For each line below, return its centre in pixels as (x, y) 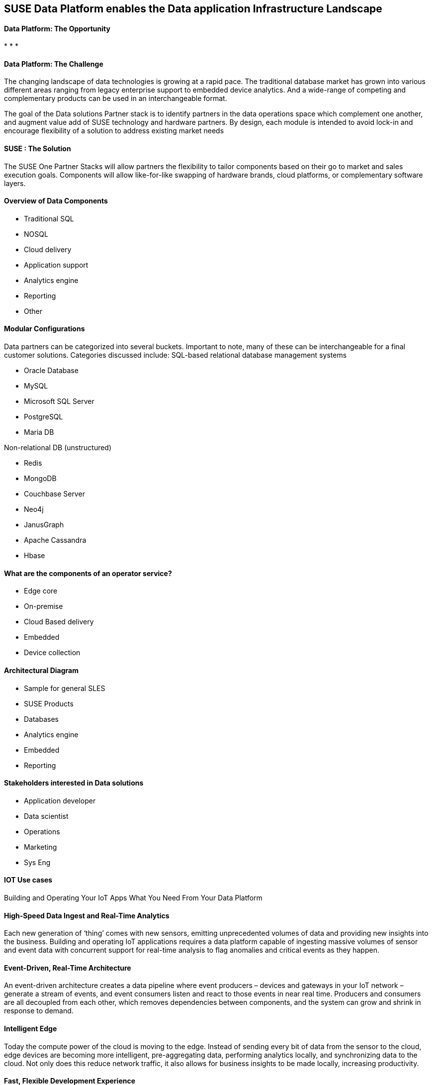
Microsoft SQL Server (59, 401)
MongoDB (40, 479)
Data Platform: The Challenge (54, 64)
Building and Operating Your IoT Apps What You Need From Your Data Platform (133, 897)
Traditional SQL (49, 218)
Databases (41, 719)
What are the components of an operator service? (88, 573)
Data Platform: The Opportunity (57, 28)
